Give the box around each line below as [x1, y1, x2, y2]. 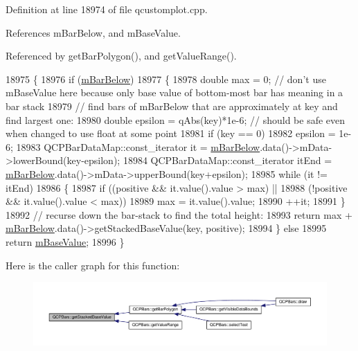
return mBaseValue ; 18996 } [6, 234, 125, 249]
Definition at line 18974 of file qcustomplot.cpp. [6, 2, 208, 16]
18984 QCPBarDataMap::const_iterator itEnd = [123, 153, 332, 168]
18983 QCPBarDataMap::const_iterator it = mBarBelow [16, 139, 260, 154]
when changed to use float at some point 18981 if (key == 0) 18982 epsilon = [6, 126, 336, 141]
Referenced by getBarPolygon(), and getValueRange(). [6, 48, 237, 63]
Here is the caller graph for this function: [6, 258, 180, 272]
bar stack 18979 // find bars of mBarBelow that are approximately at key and [6, 98, 338, 113]
